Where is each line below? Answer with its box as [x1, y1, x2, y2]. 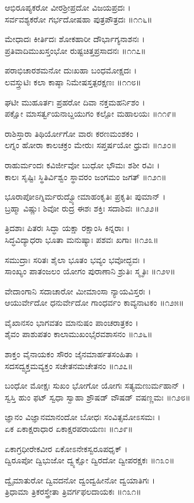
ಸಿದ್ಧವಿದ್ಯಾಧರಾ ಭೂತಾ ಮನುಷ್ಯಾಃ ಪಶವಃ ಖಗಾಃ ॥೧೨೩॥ [5, 233, 159, 245]
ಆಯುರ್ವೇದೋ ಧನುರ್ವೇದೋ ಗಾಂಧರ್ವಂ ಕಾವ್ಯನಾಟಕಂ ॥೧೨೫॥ [5, 296, 184, 309]
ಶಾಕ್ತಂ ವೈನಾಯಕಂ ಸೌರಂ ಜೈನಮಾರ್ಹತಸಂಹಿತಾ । [5, 348, 139, 360]
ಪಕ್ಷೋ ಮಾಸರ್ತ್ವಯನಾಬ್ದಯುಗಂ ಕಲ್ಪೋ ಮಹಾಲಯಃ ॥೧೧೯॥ [5, 107, 177, 120]
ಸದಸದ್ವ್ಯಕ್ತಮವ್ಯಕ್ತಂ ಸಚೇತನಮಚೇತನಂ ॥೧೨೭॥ [5, 359, 133, 371]
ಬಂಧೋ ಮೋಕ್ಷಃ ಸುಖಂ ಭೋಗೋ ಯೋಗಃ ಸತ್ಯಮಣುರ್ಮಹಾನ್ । [5, 379, 185, 392]
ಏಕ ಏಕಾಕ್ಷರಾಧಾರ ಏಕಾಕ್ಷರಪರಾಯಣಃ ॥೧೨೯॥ [5, 422, 133, 435]
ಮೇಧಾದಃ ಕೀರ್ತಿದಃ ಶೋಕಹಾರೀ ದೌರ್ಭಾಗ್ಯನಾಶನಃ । [5, 33, 145, 45]
